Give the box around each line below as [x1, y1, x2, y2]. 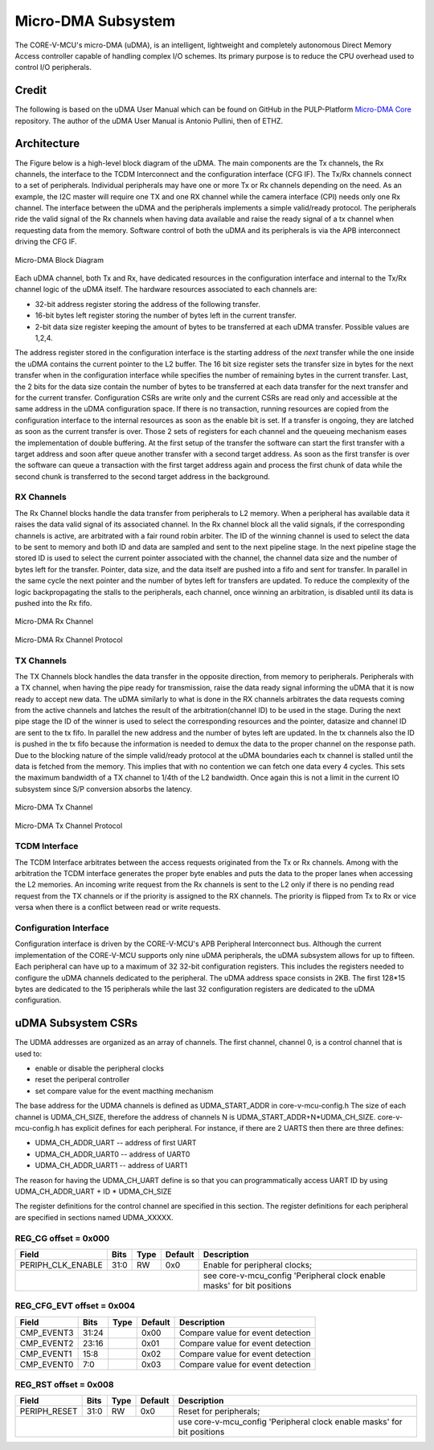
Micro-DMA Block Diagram [14, 255, 104, 264]
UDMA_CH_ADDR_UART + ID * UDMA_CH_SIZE [14, 1186, 172, 1196]
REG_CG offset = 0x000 [14, 1232, 110, 1243]
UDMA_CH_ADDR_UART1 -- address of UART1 [35, 1161, 188, 1170]
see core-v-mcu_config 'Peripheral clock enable [203, 1270, 386, 1281]
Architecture [14, 137, 80, 150]
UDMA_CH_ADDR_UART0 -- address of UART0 [35, 1149, 190, 1159]
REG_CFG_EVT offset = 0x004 [14, 1300, 136, 1312]
